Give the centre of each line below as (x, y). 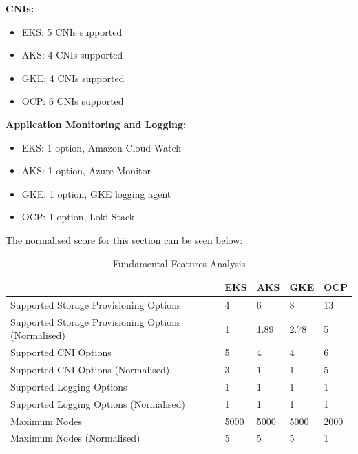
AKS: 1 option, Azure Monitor (86, 171)
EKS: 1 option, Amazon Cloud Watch (102, 147)
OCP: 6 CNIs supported (73, 101)
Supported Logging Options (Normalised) (98, 403)
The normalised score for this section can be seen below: (124, 239)
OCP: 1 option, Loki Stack (78, 217)
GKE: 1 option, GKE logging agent (96, 193)
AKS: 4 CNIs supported (72, 55)
